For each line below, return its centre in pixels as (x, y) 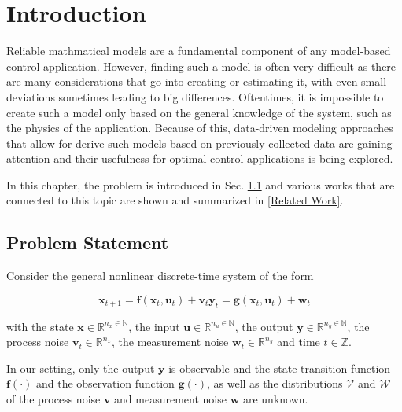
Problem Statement (88, 243)
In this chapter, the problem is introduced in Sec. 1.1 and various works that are (201, 184)
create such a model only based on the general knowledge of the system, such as (199, 112)
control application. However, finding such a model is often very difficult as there (201, 66)
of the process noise (53, 399)
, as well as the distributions (275, 383)
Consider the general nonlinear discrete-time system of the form (160, 276)
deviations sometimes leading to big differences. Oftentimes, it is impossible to (195, 96)
